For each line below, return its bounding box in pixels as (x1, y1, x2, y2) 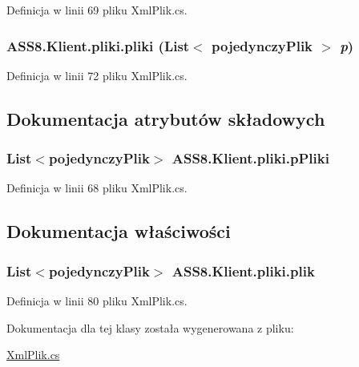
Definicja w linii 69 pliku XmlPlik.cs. (6, 2, 188, 18)
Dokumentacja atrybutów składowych (6, 106, 325, 131)
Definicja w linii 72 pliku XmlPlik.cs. (6, 67, 188, 83)
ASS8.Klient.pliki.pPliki (171, 148, 329, 168)
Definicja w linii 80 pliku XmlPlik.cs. (6, 292, 188, 309)
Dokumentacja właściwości (6, 219, 231, 244)
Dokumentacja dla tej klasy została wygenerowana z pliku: (6, 319, 294, 336)
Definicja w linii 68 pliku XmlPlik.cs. (6, 179, 188, 196)
